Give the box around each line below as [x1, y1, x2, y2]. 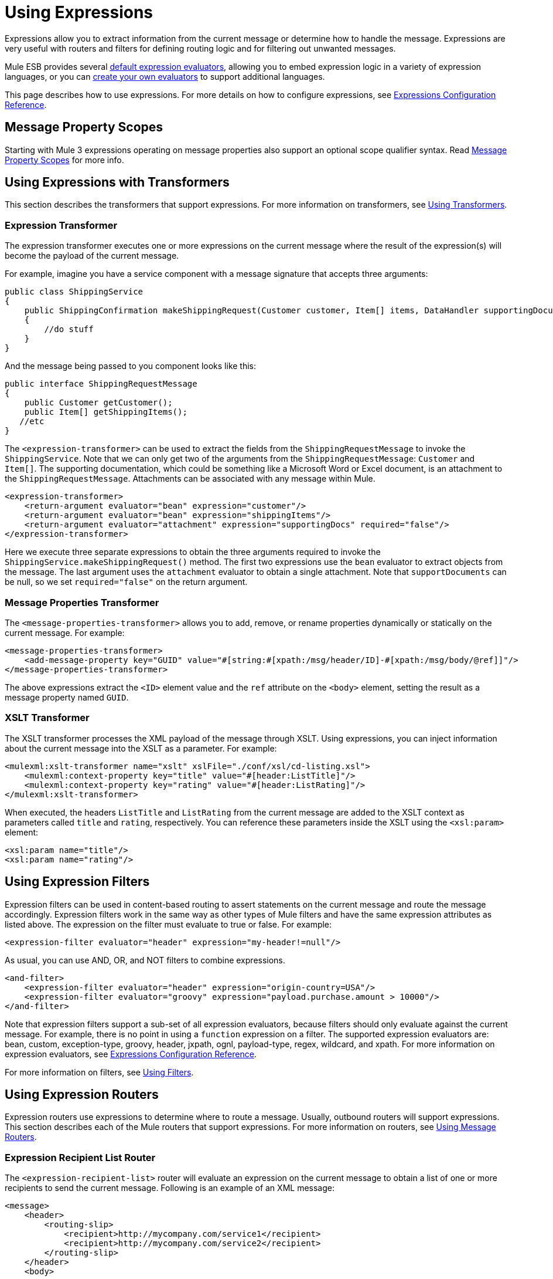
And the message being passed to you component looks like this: [5, 361, 257, 371]
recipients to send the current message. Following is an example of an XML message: [5, 1183, 334, 1193]
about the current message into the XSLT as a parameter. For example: [5, 743, 277, 753]
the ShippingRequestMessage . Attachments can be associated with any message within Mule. [5, 473, 376, 484]
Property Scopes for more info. [5, 154, 124, 165]
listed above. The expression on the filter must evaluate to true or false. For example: [5, 919, 332, 929]
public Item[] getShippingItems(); [24, 407, 187, 417]
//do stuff [44, 324, 94, 334]
